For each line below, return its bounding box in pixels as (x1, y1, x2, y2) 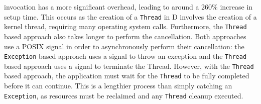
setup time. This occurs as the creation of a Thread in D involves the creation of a (4, 11, 257, 22)
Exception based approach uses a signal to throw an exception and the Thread (4, 51, 247, 61)
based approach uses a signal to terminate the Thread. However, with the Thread (4, 60, 254, 71)
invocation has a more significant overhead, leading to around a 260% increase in (4, 2, 253, 12)
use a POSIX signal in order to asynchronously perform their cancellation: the (4, 41, 244, 51)
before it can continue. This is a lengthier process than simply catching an (4, 80, 232, 91)
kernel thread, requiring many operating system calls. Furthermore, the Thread (4, 21, 247, 32)
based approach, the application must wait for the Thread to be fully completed (4, 70, 249, 81)
